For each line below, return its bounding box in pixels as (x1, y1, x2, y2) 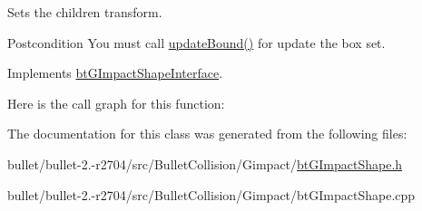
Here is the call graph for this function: (7, 93, 225, 112)
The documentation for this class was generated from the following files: (7, 124, 407, 143)
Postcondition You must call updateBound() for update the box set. (7, 33, 386, 52)
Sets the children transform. (7, 3, 162, 21)
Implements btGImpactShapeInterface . (7, 63, 223, 82)
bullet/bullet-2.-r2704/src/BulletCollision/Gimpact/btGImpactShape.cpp (7, 185, 416, 204)
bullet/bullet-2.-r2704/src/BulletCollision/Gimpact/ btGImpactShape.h (7, 154, 403, 173)
